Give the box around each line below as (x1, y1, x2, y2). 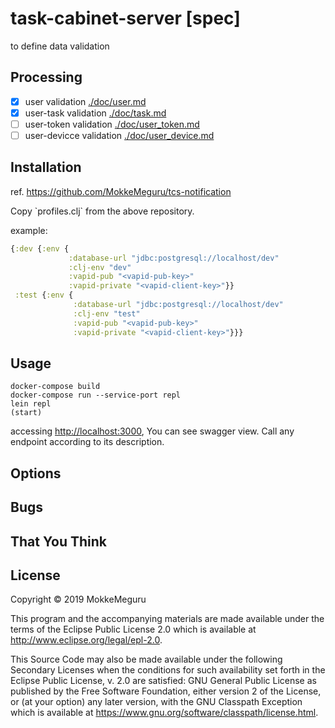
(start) (10, 408, 43, 418)
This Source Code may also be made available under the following (10, 653, 283, 666)
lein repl (10, 399, 52, 409)
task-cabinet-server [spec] (10, 7, 241, 30)
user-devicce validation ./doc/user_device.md (24, 129, 215, 141)
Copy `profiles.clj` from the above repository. (10, 205, 195, 217)
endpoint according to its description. (10, 436, 165, 448)
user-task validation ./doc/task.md (24, 107, 167, 119)
